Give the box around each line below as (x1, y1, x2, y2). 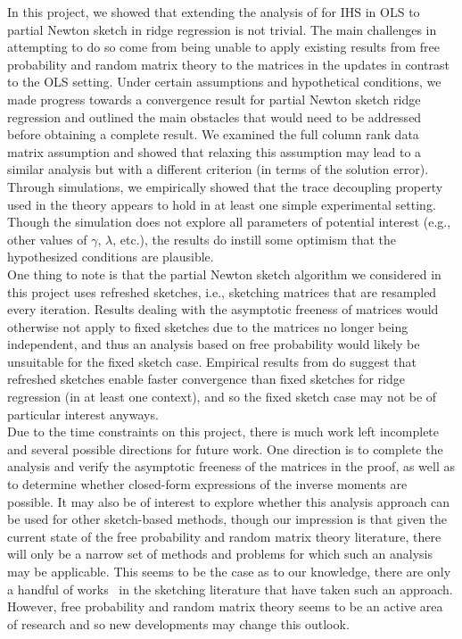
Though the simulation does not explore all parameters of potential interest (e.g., (7, 212, 451, 231)
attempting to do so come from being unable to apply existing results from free (7, 37, 441, 56)
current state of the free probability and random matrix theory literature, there (7, 527, 441, 545)
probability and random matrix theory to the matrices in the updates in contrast (7, 54, 450, 73)
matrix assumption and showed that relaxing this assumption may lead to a (7, 142, 422, 161)
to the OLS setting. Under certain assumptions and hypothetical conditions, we (7, 72, 441, 91)
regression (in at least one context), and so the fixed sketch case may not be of (7, 387, 437, 406)
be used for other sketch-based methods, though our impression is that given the (7, 510, 448, 528)
